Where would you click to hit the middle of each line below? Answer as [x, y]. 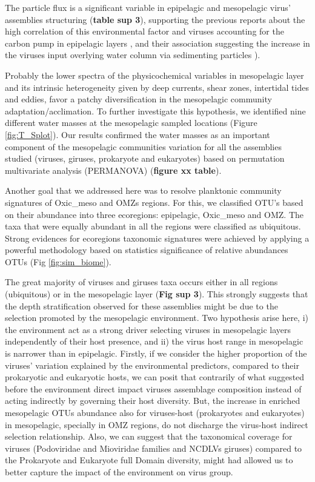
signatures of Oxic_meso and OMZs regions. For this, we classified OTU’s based [154, 202]
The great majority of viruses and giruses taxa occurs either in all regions [141, 282]
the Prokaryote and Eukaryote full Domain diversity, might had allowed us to [149, 460]
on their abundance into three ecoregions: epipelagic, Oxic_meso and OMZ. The [154, 214]
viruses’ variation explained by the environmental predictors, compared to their [152, 365]
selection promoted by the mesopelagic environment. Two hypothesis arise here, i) [157, 318]
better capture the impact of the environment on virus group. [119, 471]
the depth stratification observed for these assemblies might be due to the [141, 305]
